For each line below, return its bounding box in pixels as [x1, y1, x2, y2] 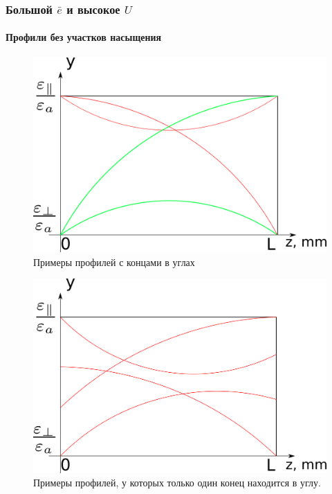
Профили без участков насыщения [6, 30, 162, 44]
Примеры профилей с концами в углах [33, 254, 195, 269]
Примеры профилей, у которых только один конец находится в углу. [33, 475, 321, 490]
